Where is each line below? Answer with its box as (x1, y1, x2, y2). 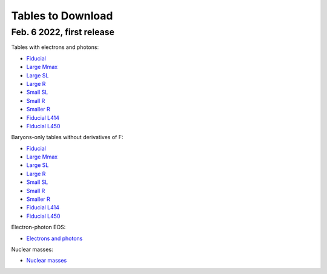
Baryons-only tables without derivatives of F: (11, 134, 124, 141)
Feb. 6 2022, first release (11, 27, 115, 38)
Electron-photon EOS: (11, 224, 66, 231)
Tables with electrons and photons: (11, 44, 99, 51)
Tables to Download (11, 9, 113, 22)
